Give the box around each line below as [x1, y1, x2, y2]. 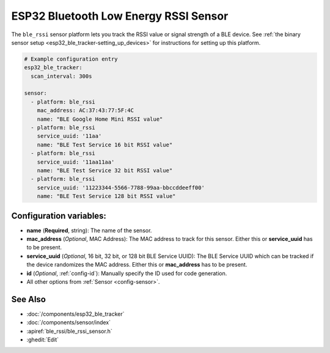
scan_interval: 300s [31, 72, 92, 80]
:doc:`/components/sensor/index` [26, 319, 111, 326]
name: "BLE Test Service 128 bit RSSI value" [37, 193, 176, 200]
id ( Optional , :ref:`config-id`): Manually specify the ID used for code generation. [26, 270, 227, 277]
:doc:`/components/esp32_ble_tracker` [26, 310, 125, 317]
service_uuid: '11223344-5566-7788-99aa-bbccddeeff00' [37, 184, 205, 191]
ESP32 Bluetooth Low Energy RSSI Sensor [11, 9, 229, 23]
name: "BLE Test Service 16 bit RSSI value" [37, 141, 173, 148]
